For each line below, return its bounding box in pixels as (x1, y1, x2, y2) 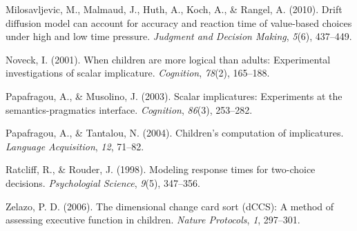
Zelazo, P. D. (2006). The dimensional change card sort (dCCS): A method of (6, 199, 334, 213)
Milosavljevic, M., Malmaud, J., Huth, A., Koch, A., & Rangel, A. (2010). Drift (6, 2, 342, 16)
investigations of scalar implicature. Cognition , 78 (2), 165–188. (6, 66, 270, 80)
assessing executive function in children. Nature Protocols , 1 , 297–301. (6, 212, 300, 227)
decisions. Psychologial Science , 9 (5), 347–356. (6, 175, 200, 190)
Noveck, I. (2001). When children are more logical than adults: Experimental (6, 52, 331, 66)
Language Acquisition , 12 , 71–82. (6, 139, 144, 153)
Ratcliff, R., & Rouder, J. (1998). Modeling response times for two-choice (6, 162, 316, 177)
